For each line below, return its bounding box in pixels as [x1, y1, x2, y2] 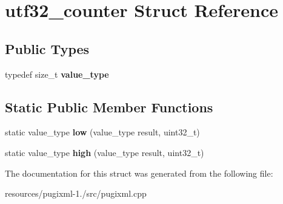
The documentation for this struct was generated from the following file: [5, 166, 273, 179]
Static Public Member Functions [5, 97, 213, 116]
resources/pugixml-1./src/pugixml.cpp [5, 187, 147, 200]
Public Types [5, 39, 90, 58]
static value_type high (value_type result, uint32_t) [5, 146, 204, 158]
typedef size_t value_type [5, 67, 109, 80]
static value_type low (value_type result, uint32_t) [5, 126, 200, 138]
